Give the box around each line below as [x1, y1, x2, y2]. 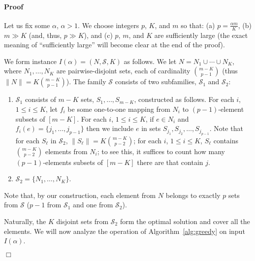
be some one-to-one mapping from [67, 104, 170, 114]
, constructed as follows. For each [134, 94, 234, 104]
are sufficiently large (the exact [154, 30, 248, 40]
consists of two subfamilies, [115, 76, 196, 87]
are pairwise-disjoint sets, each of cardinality [56, 65, 191, 76]
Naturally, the [4, 216, 46, 226]
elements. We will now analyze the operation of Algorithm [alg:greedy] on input [4, 226, 245, 236]
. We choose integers [78, 20, 139, 30]
